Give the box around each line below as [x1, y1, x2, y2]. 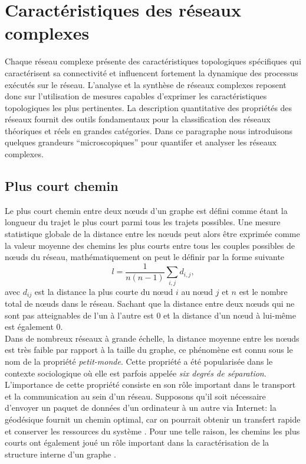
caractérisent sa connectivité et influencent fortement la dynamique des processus [5, 66, 298, 79]
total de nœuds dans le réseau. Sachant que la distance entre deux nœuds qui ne [5, 297, 295, 310]
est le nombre [239, 285, 288, 297]
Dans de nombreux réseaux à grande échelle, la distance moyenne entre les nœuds [5, 332, 300, 344]
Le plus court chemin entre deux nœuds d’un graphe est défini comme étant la [5, 204, 288, 216]
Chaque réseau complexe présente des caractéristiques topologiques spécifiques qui [5, 55, 301, 67]
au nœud [181, 285, 213, 297]
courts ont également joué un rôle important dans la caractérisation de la [5, 436, 269, 449]
